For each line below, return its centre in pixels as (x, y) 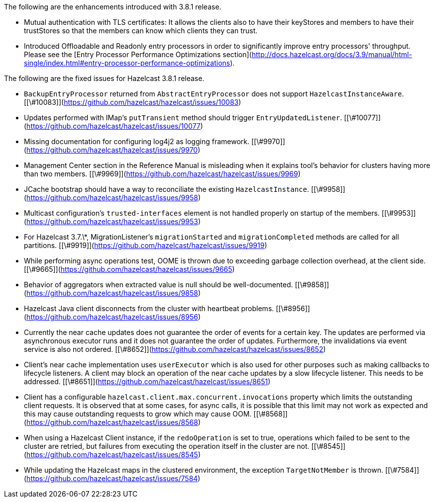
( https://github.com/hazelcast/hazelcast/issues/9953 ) (112, 221)
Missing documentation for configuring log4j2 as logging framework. (137, 141)
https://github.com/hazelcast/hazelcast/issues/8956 (112, 317)
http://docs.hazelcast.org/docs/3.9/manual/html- (332, 54)
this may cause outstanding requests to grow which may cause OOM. (138, 414)
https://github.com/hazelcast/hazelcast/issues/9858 (112, 293)
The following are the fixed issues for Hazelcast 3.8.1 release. (104, 78)
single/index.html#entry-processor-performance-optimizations (127, 63)
